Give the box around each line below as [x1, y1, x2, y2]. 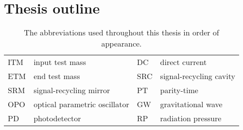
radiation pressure [160, 113, 222, 124]
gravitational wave [160, 98, 223, 110]
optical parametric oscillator [34, 98, 129, 110]
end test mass [34, 70, 80, 82]
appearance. [101, 38, 142, 49]
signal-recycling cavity [160, 70, 235, 82]
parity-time [160, 84, 198, 96]
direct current [160, 56, 207, 68]
